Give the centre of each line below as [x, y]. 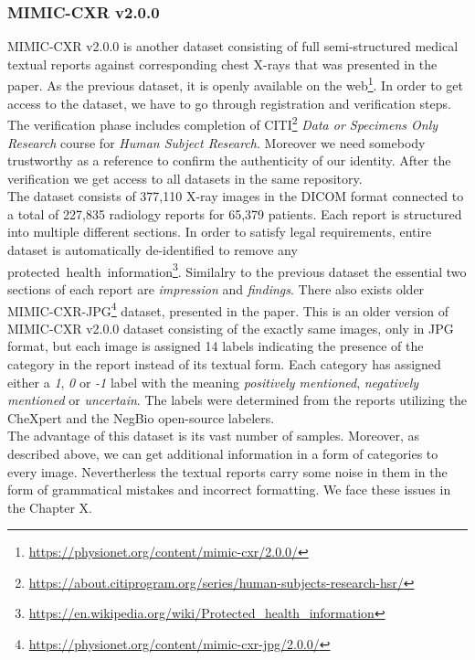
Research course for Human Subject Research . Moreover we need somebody [216, 142]
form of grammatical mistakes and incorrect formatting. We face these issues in [229, 490]
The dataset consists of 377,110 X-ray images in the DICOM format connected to [236, 196]
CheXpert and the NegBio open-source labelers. [141, 417]
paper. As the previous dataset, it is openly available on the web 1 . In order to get [236, 84]
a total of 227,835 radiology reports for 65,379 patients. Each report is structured [235, 213]
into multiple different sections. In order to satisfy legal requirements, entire [220, 232]
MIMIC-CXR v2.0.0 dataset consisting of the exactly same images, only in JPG [231, 328]
